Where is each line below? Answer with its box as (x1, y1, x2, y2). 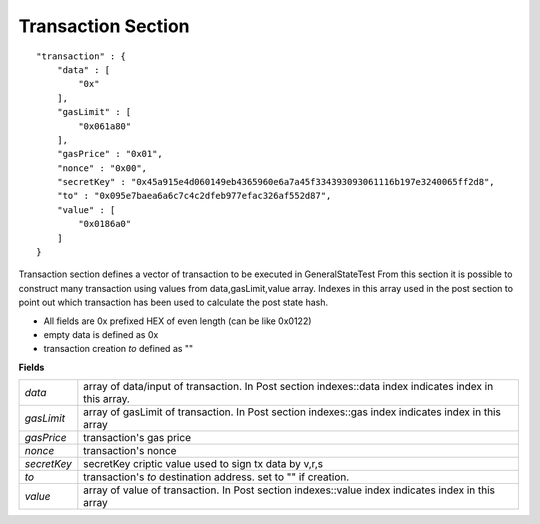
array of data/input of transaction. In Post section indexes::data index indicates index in (83, 380, 494, 394)
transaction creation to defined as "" (43, 343, 194, 355)
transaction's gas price (83, 431, 192, 445)
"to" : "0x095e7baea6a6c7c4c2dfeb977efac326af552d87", (56, 190, 332, 202)
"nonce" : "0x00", (56, 162, 148, 174)
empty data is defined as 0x (43, 328, 159, 340)
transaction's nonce (83, 444, 177, 458)
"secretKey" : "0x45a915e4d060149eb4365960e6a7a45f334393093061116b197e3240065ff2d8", (56, 176, 495, 188)
